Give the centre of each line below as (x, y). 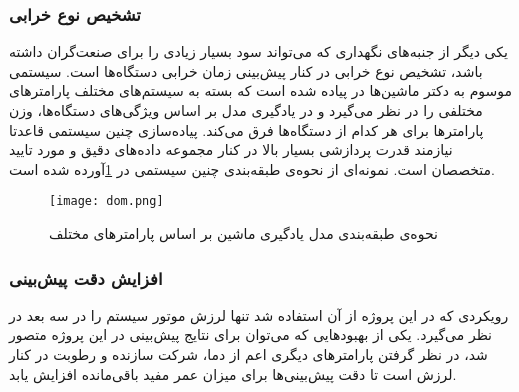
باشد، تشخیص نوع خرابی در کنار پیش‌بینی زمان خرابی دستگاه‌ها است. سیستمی (246, 70)
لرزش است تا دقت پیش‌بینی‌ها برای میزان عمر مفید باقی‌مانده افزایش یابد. (233, 373)
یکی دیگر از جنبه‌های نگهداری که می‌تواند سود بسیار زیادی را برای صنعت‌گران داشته (258, 51)
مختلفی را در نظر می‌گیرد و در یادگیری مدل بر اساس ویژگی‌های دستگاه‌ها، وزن (246, 110)
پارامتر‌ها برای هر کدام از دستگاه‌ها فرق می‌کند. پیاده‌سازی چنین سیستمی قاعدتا (246, 129)
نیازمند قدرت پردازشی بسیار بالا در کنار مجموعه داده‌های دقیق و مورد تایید (231, 149)
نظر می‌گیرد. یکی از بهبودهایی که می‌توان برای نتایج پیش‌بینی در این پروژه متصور (251, 334)
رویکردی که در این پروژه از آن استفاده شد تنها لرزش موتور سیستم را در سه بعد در (259, 314)
